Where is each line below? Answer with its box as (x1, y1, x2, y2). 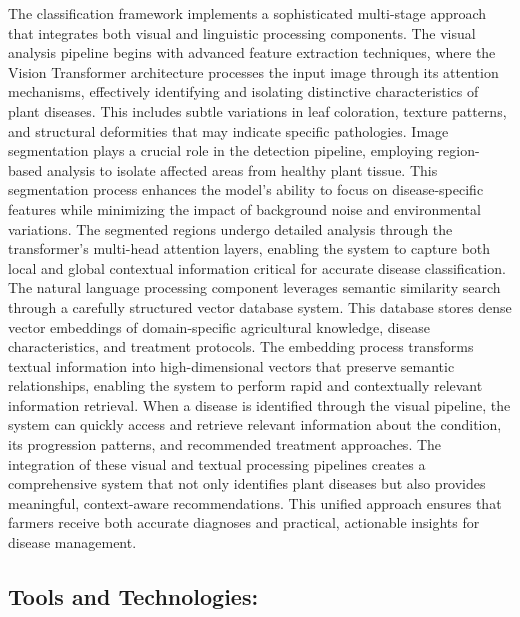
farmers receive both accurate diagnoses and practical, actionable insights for (8, 512, 480, 533)
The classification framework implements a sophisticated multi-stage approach (8, 3, 487, 23)
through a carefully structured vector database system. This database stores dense (8, 296, 512, 317)
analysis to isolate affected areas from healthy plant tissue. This (46, 159, 438, 180)
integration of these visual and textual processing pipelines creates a (8, 453, 426, 474)
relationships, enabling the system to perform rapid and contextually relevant (8, 375, 483, 396)
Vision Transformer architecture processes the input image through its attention (8, 61, 499, 82)
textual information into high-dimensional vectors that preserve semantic (8, 355, 455, 376)
